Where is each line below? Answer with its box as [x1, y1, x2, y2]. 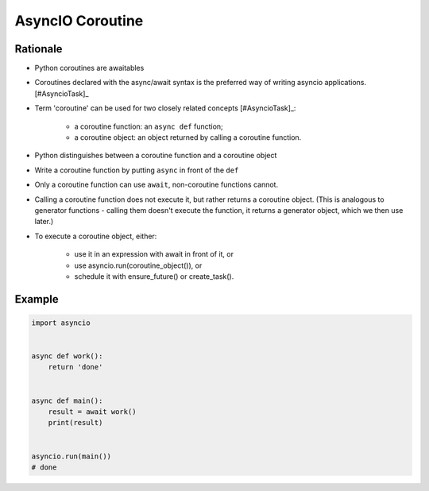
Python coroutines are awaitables [34, 64, 145, 73]
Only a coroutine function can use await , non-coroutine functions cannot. [34, 180, 278, 190]
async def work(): [31, 352, 103, 361]
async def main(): [31, 396, 103, 405]
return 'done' [48, 362, 103, 372]
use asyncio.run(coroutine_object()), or [74, 261, 203, 270]
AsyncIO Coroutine [14, 12, 144, 29]
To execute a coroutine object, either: [34, 231, 157, 241]
